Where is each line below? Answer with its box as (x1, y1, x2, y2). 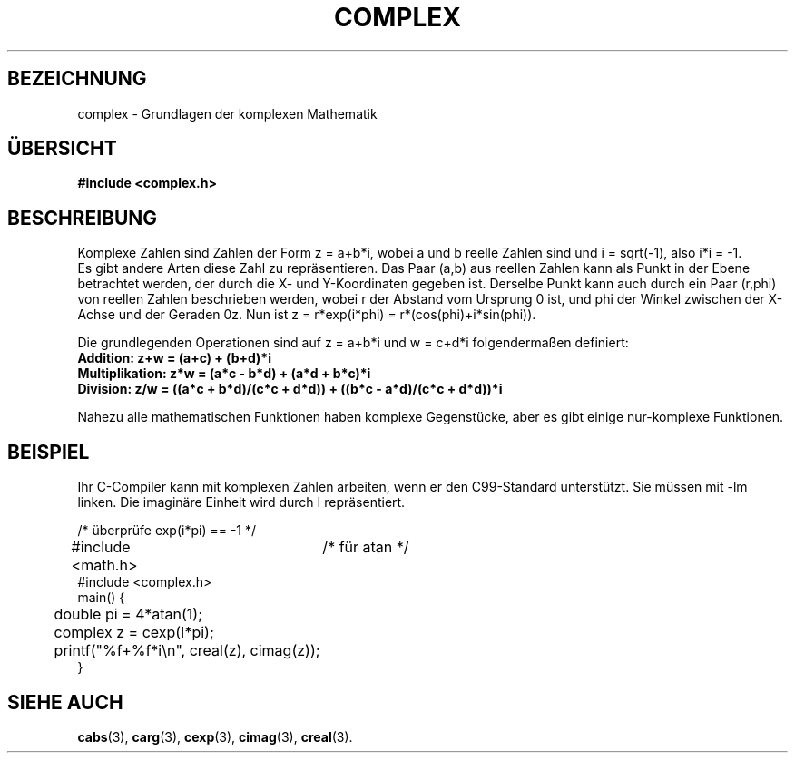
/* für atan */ (322, 538, 409, 557)
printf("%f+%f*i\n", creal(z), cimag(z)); (54, 641, 320, 660)
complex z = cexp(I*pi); (54, 623, 214, 642)
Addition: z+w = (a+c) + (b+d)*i (77, 350, 271, 366)
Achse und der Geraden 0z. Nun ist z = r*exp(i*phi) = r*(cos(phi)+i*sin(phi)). (77, 307, 536, 323)
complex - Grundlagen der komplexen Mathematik (77, 105, 378, 122)
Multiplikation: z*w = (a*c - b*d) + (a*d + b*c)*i (77, 365, 371, 382)
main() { (77, 589, 125, 606)
